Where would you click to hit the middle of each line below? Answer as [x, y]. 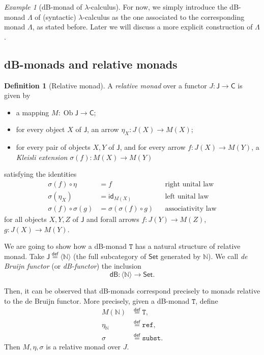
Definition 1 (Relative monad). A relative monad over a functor [106, 85]
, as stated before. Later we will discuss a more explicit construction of [142, 27]
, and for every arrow [153, 147]
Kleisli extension [42, 157]
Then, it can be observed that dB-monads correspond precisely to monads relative [132, 291]
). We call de [228, 256]
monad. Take [24, 256]
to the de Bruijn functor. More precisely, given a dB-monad [97, 300]
